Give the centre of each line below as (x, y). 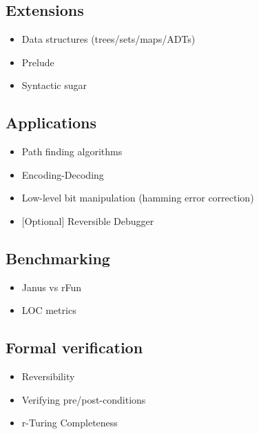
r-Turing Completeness (70, 423)
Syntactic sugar (54, 85)
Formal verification (74, 347)
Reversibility (48, 376)
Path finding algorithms (72, 151)
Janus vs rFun (51, 287)
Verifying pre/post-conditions (84, 399)
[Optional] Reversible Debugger (88, 220)
